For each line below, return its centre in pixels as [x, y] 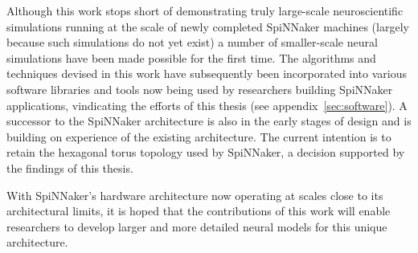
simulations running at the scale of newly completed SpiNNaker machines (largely [208, 26]
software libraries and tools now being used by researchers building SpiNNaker [200, 89]
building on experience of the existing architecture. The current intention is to [199, 136]
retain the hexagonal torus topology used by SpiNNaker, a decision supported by [206, 152]
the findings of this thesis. [70, 167]
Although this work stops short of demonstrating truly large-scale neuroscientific [205, 10]
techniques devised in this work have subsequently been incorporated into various [207, 73]
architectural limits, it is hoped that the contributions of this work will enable [199, 211]
